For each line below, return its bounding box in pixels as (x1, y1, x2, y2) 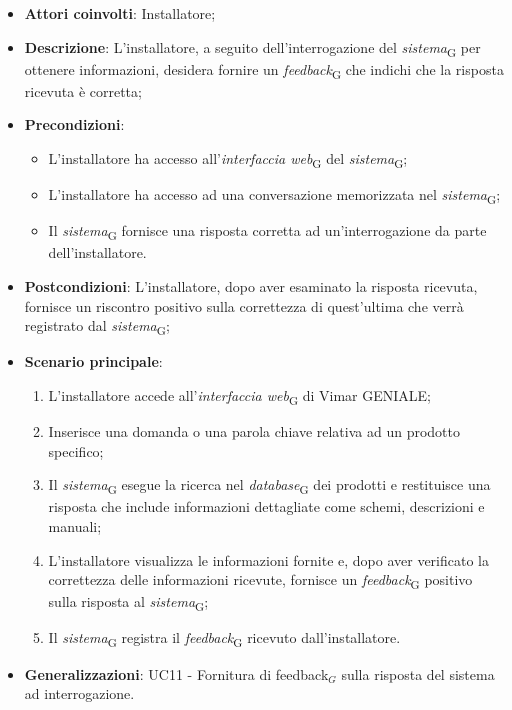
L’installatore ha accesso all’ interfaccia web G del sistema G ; (48, 148, 408, 171)
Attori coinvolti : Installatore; (24, 3, 216, 23)
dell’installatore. (48, 242, 147, 263)
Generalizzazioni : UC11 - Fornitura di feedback (24, 663, 329, 684)
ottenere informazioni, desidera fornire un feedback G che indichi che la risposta (24, 58, 504, 82)
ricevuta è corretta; (24, 80, 142, 101)
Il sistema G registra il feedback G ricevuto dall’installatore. (48, 627, 401, 651)
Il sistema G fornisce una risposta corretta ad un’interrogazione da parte (48, 220, 487, 244)
